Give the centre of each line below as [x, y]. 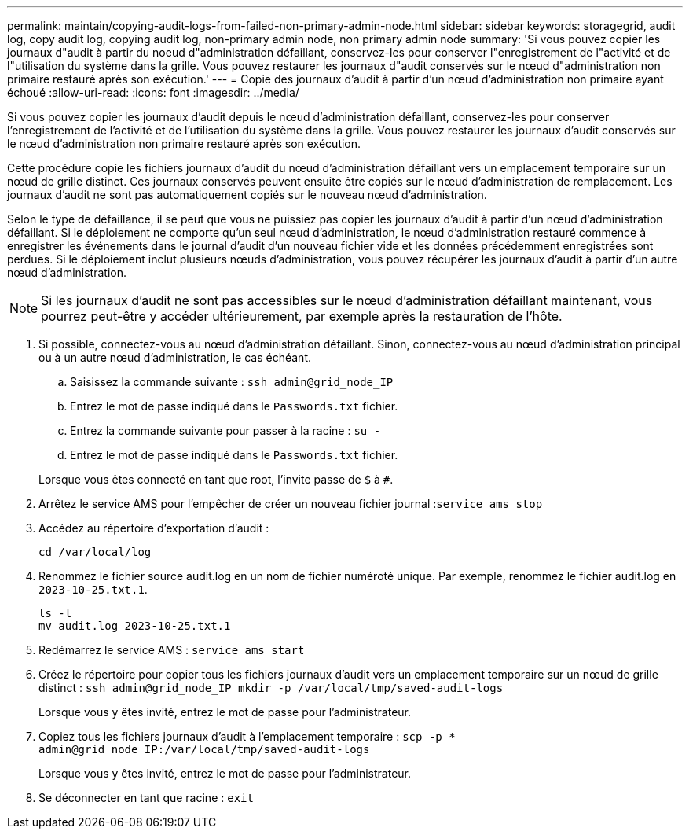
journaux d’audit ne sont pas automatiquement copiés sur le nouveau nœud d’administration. [247, 195]
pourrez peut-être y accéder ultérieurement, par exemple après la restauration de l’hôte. [302, 316]
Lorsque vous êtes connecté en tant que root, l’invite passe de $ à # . [216, 479]
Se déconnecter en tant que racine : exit [146, 798]
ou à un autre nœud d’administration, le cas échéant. [175, 357]
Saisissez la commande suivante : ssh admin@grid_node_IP [232, 382]
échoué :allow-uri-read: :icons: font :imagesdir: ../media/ [153, 92]
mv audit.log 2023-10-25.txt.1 [135, 626]
